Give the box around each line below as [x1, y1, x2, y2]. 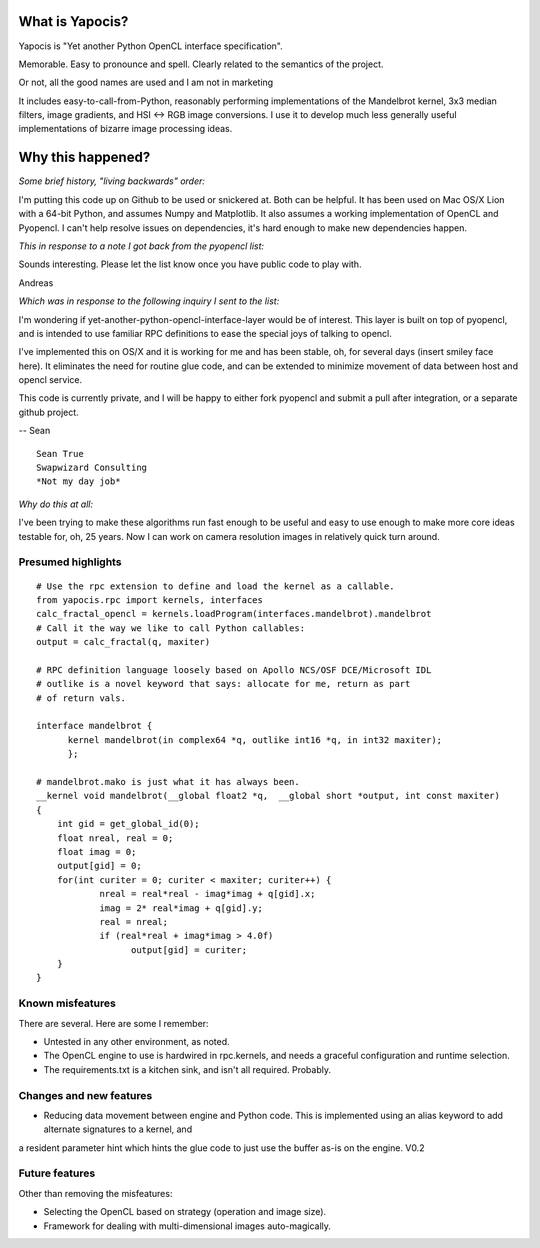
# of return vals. [36, 692, 127, 704]
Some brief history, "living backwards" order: [18, 175, 205, 187]
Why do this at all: [18, 498, 94, 510]
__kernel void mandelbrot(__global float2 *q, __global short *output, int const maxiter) [36, 790, 500, 802]
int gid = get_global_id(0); [56, 818, 200, 830]
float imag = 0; [56, 846, 137, 857]
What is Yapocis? [18, 13, 129, 30]
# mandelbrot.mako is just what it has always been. [36, 776, 300, 787]
